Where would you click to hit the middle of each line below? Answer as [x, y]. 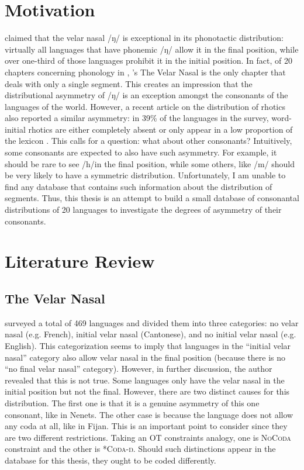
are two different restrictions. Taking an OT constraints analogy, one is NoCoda [148, 437]
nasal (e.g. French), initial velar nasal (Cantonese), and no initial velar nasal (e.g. [151, 334]
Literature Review [80, 261]
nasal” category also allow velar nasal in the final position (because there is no [145, 357]
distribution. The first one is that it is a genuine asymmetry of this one [132, 402]
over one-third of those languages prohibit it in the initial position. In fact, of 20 [148, 61]
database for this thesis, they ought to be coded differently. [110, 460]
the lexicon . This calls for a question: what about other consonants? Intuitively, [148, 141]
